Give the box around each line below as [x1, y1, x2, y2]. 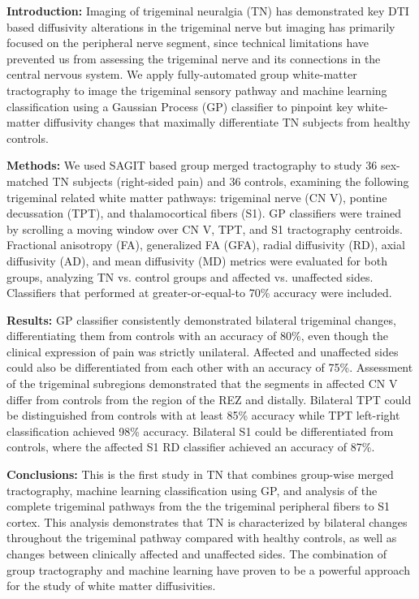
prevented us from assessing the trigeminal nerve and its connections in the [6, 50, 381, 67]
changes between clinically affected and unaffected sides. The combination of [6, 545, 387, 562]
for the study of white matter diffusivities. [6, 577, 216, 594]
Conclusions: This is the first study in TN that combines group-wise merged [6, 466, 394, 483]
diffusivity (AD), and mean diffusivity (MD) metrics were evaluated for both [6, 252, 387, 269]
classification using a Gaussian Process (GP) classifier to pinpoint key [6, 97, 353, 114]
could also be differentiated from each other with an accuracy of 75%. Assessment [6, 359, 413, 376]
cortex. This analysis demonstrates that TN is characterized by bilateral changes [6, 513, 408, 530]
